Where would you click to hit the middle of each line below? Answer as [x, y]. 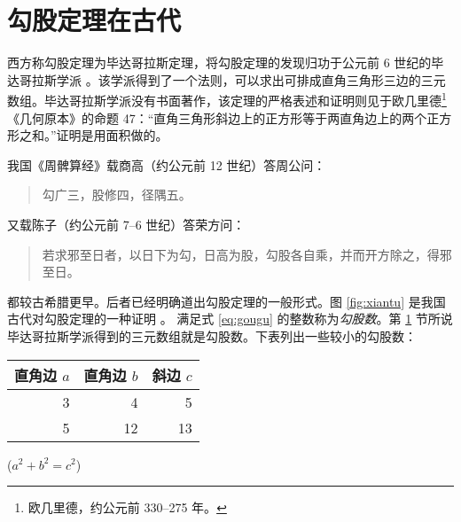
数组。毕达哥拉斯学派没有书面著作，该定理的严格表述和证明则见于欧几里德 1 [227, 99]
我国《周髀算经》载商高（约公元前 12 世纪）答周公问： [167, 164]
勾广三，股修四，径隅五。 [117, 195]
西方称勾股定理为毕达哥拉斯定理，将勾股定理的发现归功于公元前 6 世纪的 [219, 62]
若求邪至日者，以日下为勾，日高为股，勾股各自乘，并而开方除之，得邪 [247, 254]
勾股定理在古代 [94, 20]
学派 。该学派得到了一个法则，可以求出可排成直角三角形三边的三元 [251, 79]
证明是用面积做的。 [112, 135]
